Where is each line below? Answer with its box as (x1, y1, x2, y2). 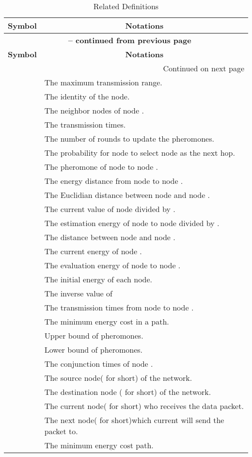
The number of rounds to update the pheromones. (44, 133, 214, 144)
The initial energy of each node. (44, 274, 153, 285)
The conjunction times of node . (44, 358, 153, 369)
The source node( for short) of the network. (44, 372, 192, 383)
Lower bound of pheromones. (44, 344, 142, 355)
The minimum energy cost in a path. (44, 316, 169, 327)
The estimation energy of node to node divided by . (44, 217, 220, 228)
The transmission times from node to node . (44, 302, 194, 313)
